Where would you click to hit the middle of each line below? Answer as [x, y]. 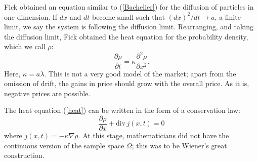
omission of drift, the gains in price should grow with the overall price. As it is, [127, 83]
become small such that [128, 16]
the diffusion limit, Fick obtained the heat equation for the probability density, [126, 36]
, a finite [228, 16]
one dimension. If [31, 16]
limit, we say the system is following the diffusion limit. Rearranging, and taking [129, 27]
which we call [25, 46]
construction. [24, 155]
